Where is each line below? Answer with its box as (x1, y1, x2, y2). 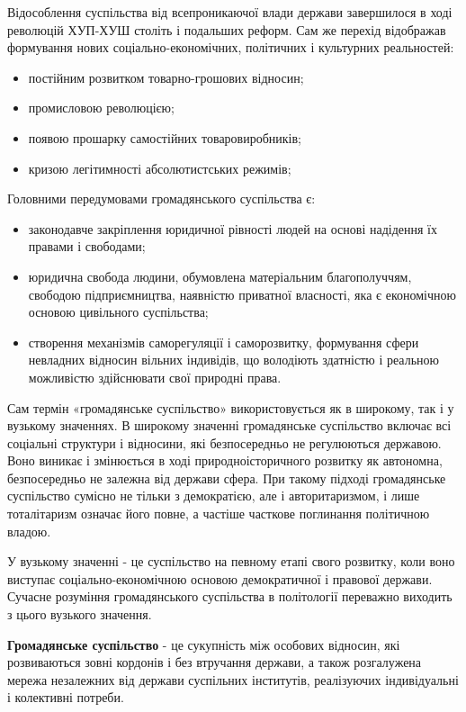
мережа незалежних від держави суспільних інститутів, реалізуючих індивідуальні (7, 670, 459, 689)
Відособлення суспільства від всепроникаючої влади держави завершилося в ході (7, 3, 453, 21)
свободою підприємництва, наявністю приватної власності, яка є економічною (28, 284, 456, 303)
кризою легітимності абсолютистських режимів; (28, 158, 291, 177)
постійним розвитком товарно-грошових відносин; (28, 68, 304, 86)
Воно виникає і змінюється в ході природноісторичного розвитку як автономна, (7, 451, 443, 470)
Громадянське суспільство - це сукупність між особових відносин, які (7, 635, 400, 653)
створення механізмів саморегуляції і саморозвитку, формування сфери (28, 332, 419, 351)
